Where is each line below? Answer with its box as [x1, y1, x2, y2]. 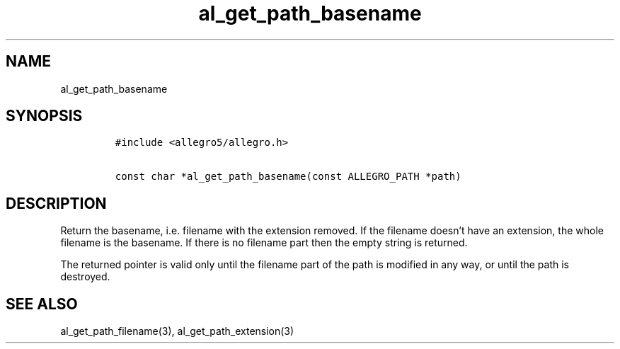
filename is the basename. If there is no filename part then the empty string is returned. [60, 236, 468, 249]
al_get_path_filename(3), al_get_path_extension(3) [60, 325, 294, 338]
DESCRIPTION [6, 194, 107, 212]
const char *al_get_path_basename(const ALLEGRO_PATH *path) [115, 171, 461, 183]
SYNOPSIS [6, 107, 83, 125]
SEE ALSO [6, 294, 78, 313]
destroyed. [60, 270, 110, 283]
